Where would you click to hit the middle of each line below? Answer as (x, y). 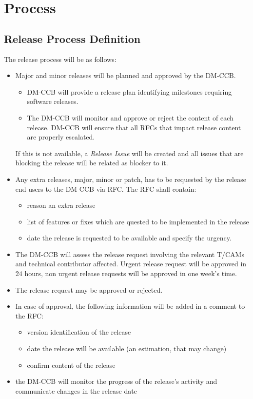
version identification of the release (79, 332)
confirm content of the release (71, 365)
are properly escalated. (61, 137)
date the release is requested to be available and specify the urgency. (129, 238)
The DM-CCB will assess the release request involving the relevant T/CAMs (130, 254)
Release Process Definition (72, 38)
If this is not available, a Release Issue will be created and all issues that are (129, 153)
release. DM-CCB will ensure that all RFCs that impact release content (134, 127)
